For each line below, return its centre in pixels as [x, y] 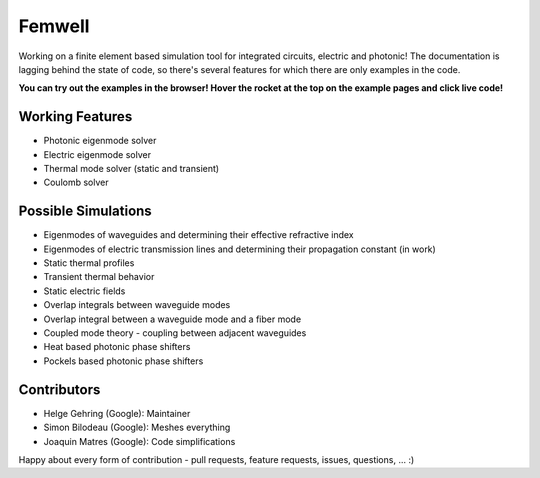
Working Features [75, 116]
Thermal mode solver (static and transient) [131, 169]
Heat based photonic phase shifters [117, 347]
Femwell [54, 26]
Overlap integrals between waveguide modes [137, 305]
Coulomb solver [76, 182]
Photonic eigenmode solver [100, 141]
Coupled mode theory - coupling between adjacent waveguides [175, 333]
